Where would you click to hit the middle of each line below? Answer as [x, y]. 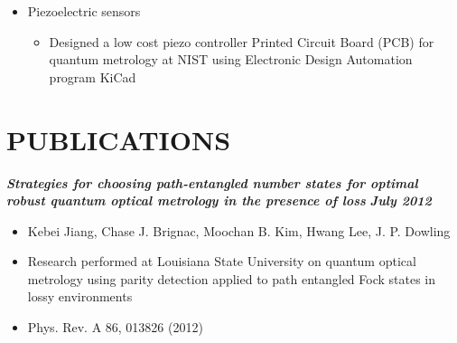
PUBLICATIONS [119, 139]
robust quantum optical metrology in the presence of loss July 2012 [219, 200]
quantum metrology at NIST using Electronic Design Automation [231, 59]
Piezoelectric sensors [84, 11]
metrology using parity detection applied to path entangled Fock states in [232, 278]
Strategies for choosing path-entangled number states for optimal [212, 182]
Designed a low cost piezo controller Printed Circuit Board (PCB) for [242, 41]
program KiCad [93, 76]
